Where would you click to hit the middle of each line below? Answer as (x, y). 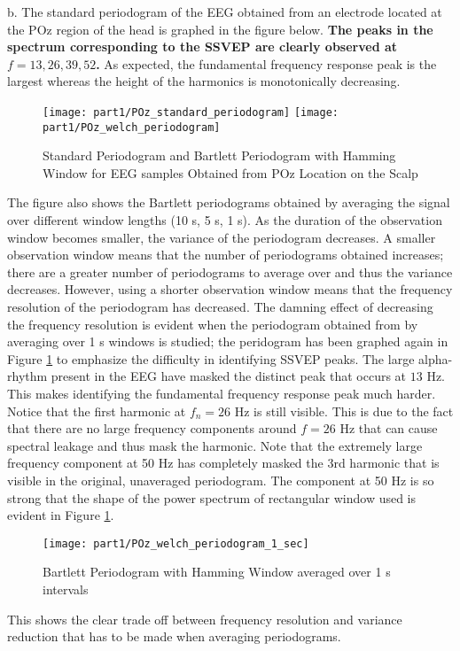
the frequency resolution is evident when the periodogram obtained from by (213, 324)
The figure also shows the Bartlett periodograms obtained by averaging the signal (229, 202)
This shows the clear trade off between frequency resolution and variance (205, 619)
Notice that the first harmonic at (97, 411)
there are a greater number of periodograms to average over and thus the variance (230, 271)
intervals (66, 589)
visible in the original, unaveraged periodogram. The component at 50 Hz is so (221, 480)
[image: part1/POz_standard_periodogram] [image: (191, 112)
